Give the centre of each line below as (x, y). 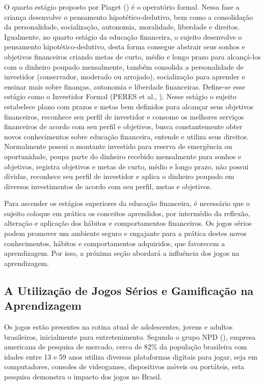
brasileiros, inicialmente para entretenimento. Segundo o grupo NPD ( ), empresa (130, 336)
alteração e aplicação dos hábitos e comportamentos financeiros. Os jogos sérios (128, 223)
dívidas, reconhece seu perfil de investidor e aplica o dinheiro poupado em (119, 176)
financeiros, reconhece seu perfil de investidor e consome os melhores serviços (124, 116)
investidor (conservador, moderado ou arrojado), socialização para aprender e (125, 77)
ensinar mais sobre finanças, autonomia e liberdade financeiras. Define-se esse (125, 86)
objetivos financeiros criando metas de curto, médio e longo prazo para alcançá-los (132, 56)
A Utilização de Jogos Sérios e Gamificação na (129, 290)
